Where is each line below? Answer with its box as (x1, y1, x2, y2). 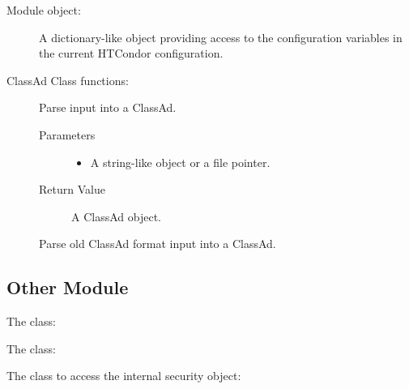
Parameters (39, 126, 96, 143)
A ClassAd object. (71, 207, 161, 224)
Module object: (6, 2, 81, 18)
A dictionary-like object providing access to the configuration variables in (39, 28, 403, 45)
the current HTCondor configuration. (39, 45, 224, 62)
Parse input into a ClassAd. (39, 99, 177, 116)
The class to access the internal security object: (6, 367, 241, 384)
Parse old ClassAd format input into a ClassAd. (39, 235, 276, 252)
